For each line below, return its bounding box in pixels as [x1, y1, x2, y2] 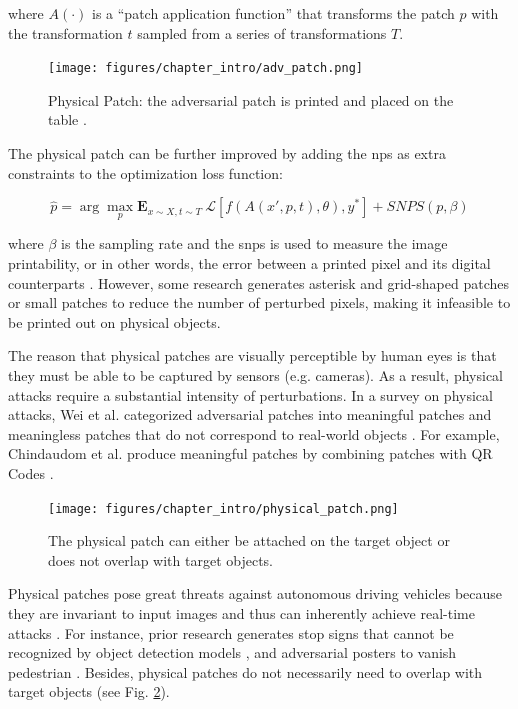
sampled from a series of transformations [137, 22, 387, 43]
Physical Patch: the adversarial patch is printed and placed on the [48, 89, 454, 110]
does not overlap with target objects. [48, 549, 274, 570]
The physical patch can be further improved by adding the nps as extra [8, 143, 446, 164]
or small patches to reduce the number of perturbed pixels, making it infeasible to [8, 292, 511, 313]
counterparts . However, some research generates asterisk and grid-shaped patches [8, 272, 509, 293]
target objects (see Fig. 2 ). [8, 681, 170, 702]
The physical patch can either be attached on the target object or [48, 530, 450, 551]
